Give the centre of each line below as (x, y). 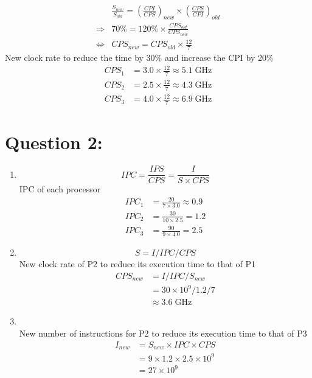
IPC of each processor (60, 189)
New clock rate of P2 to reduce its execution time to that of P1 (137, 264)
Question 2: (54, 142)
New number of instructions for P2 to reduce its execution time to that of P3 (163, 333)
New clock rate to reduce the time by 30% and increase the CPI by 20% (139, 58)
